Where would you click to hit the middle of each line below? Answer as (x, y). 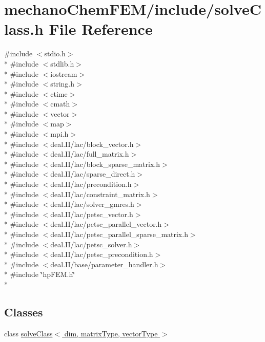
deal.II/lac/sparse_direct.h (93, 174)
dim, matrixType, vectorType (111, 333)
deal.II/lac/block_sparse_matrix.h (105, 164)
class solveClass (28, 333)
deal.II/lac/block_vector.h (92, 144)
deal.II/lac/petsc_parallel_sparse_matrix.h (119, 234)
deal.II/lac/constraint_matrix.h (100, 194)
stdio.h (55, 54)
